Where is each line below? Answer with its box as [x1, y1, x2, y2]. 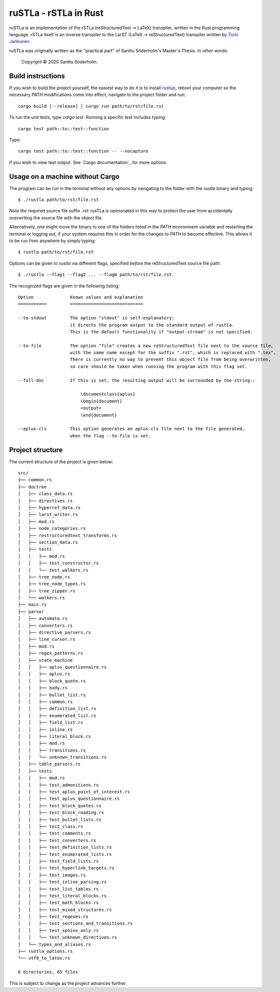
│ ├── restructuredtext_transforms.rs [18, 532, 117, 538]
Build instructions [9, 72, 65, 80]
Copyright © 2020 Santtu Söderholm [21, 59, 97, 65]
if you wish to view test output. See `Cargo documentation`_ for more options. [9, 159, 168, 165]
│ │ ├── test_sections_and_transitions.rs [18, 921, 133, 926]
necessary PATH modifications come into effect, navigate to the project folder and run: [9, 92, 186, 98]
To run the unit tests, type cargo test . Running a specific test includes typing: [9, 114, 167, 120]
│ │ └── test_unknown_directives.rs [18, 935, 117, 940]
